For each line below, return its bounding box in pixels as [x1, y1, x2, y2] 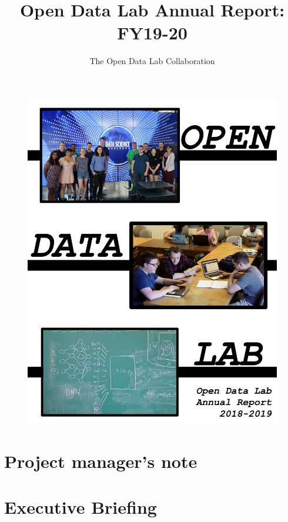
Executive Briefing [4, 495, 157, 519]
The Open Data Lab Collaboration [89, 55, 215, 67]
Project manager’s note [4, 449, 197, 473]
